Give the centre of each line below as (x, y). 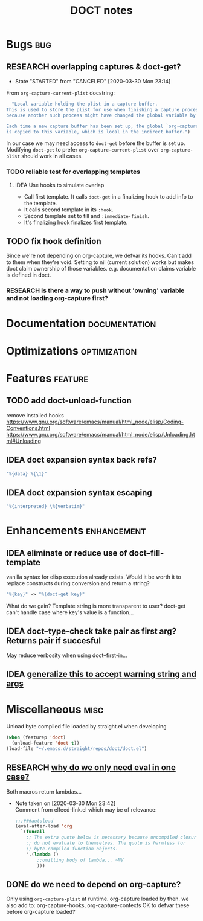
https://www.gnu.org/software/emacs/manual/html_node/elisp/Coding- (95, 422)
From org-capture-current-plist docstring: (61, 93)
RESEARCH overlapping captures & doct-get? (94, 67)
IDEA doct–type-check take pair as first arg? (92, 631)
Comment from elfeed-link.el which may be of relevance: (86, 809)
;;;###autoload (34, 821)
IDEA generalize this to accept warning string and (101, 674)
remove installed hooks (35, 415)
